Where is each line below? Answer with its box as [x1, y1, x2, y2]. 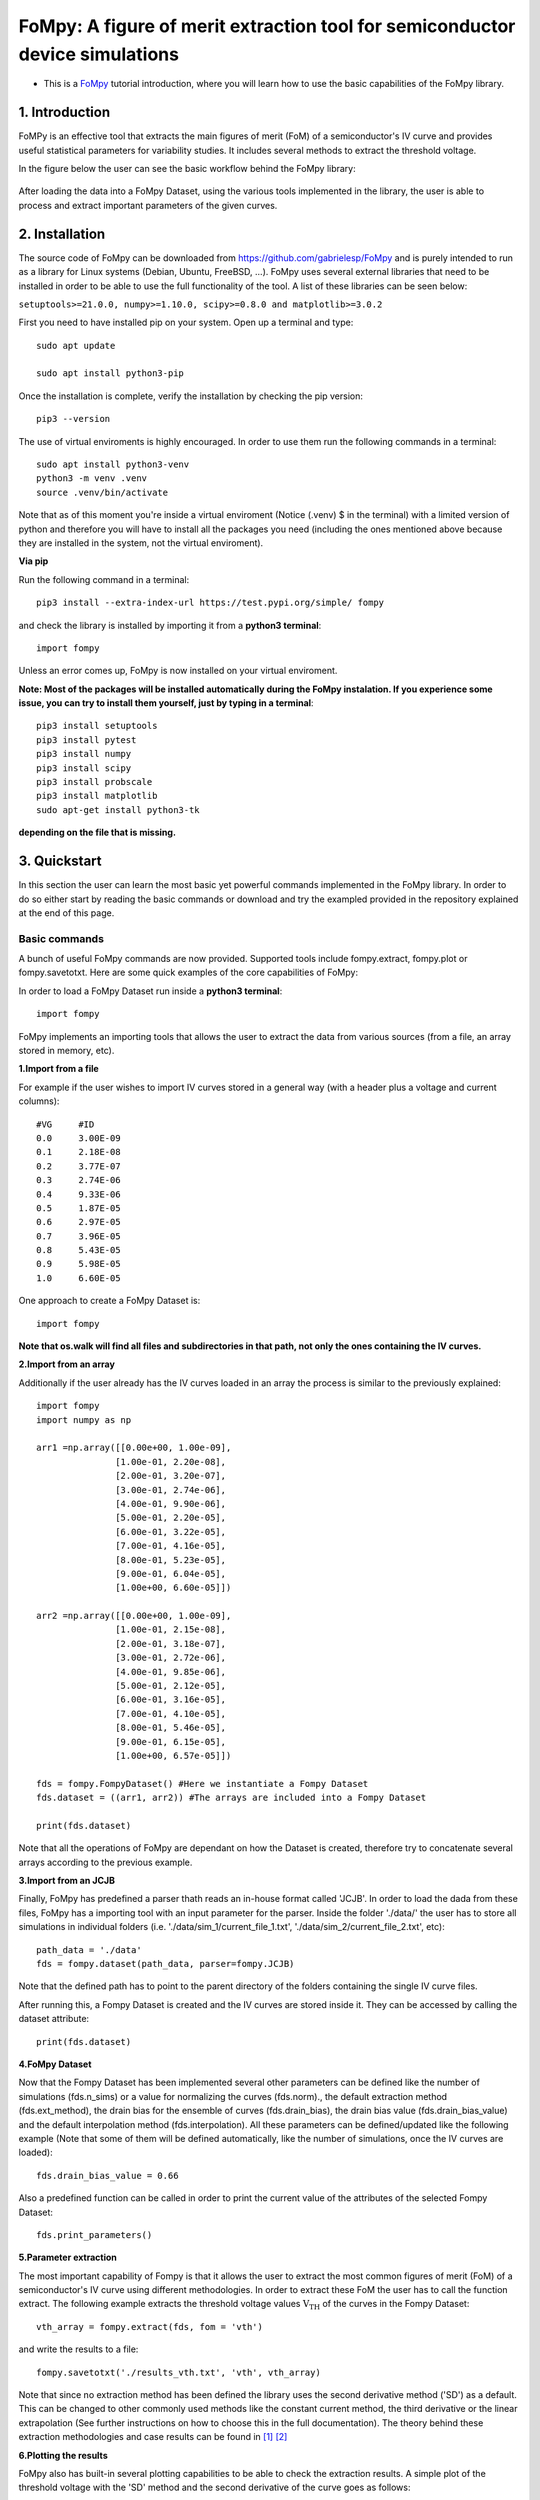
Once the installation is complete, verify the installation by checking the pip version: [18, 390, 364, 402]
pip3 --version [36, 413, 111, 425]
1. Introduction [18, 104, 110, 121]
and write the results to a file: [18, 2343, 139, 2355]
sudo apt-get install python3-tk [36, 804, 200, 815]
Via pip [18, 555, 49, 567]
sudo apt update [36, 340, 116, 351]
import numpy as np [36, 1414, 132, 1425]
